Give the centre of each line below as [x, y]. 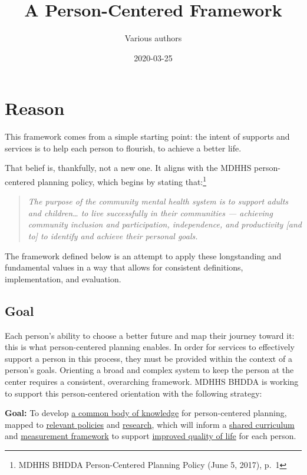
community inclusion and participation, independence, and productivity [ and [165, 224]
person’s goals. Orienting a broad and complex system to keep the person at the [149, 370]
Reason [35, 108]
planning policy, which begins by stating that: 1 [122, 181]
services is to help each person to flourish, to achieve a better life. [123, 148]
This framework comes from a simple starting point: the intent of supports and [147, 136]
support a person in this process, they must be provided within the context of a [148, 358]
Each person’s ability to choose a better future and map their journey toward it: [150, 335]
